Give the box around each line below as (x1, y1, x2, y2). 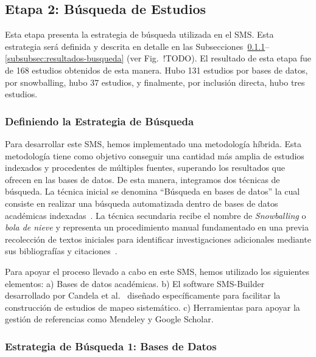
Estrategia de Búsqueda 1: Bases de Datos (5, 338, 217, 353)
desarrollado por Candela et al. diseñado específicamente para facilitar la (5, 289, 281, 302)
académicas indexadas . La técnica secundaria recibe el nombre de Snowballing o (5, 209, 306, 221)
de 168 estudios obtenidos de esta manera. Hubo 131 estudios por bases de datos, (5, 63, 308, 76)
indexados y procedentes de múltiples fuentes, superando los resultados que (5, 161, 286, 174)
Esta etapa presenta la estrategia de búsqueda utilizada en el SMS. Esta (5, 28, 274, 41)
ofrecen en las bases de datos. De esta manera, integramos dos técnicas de (5, 173, 280, 185)
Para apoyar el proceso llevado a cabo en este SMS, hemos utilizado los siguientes (5, 265, 310, 277)
